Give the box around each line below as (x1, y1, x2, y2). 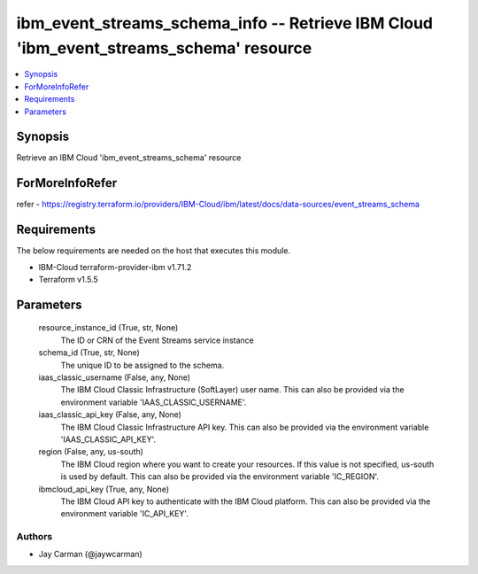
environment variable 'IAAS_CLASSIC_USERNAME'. (60, 397, 247, 407)
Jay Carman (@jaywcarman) (38, 549, 143, 560)
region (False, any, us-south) (38, 446, 143, 457)
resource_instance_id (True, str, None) (38, 322, 179, 333)
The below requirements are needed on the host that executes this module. (16, 245, 291, 256)
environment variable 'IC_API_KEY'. (60, 508, 189, 519)
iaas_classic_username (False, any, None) (38, 372, 190, 383)
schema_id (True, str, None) (38, 347, 141, 358)
